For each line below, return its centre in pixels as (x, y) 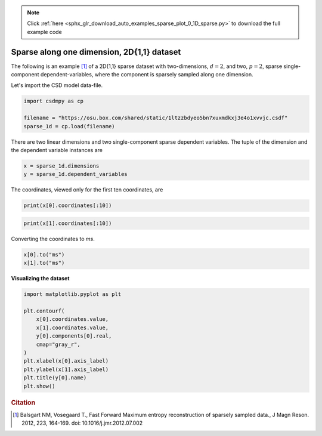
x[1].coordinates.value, (72, 327)
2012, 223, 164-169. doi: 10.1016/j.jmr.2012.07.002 (82, 423)
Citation (23, 403)
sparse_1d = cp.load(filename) (69, 126)
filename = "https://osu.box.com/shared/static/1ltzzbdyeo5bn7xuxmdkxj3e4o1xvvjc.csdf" (156, 118)
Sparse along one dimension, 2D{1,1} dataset (96, 52)
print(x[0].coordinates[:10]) (68, 205)
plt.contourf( (44, 311)
